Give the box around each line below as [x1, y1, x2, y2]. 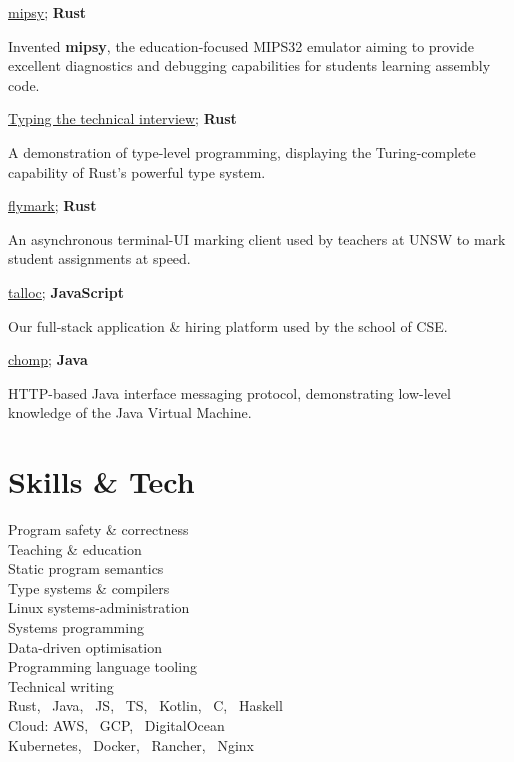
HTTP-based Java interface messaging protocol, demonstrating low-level [8, 382, 451, 403]
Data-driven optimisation [8, 636, 162, 657]
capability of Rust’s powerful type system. [8, 161, 266, 182]
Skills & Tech [8, 461, 195, 502]
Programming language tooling [8, 656, 197, 677]
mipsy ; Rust [8, 2, 87, 22]
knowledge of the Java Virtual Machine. [8, 402, 252, 423]
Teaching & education [8, 538, 142, 559]
